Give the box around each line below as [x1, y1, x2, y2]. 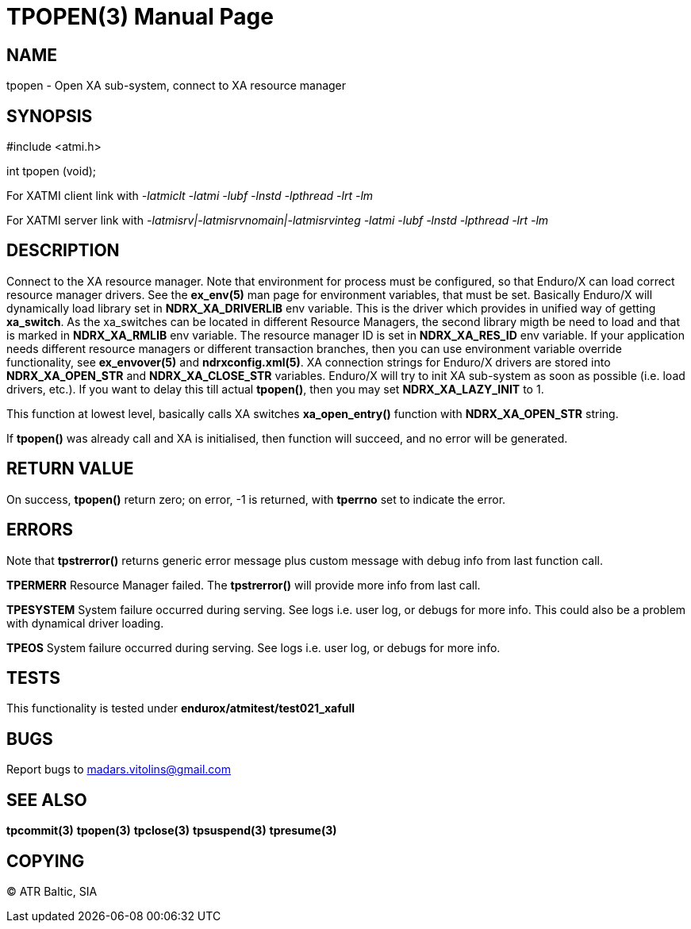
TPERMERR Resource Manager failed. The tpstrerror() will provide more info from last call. [6, 578, 481, 592]
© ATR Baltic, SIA [6, 884, 98, 898]
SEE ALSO [6, 789, 87, 810]
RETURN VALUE [6, 459, 134, 479]
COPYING [6, 850, 85, 871]
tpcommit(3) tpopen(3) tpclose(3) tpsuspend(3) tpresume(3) [6, 823, 337, 838]
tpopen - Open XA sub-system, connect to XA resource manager [6, 79, 347, 93]
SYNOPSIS [6, 106, 93, 126]
